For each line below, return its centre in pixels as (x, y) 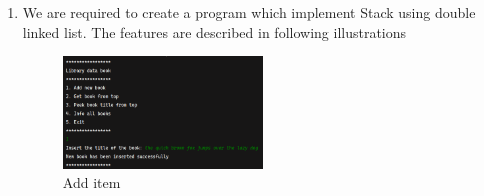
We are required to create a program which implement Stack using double (249, 12)
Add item (91, 182)
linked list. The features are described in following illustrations (214, 31)
